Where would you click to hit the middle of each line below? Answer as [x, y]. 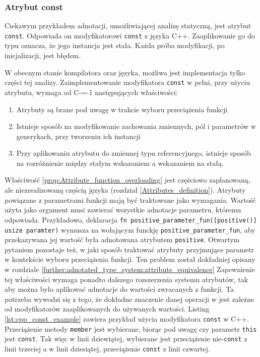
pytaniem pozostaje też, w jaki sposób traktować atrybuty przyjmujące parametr [129, 249]
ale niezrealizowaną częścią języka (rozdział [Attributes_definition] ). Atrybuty [125, 190]
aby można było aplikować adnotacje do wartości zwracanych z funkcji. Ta [119, 289]
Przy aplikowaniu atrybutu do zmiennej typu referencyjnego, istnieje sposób [134, 153]
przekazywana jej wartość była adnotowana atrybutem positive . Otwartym [122, 239]
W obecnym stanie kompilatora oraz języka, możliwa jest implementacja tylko [125, 72]
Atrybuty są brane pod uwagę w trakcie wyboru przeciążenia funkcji [122, 109]
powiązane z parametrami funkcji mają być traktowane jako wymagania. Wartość [130, 199]
